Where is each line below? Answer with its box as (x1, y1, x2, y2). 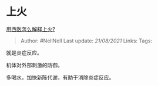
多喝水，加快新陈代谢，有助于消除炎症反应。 (6, 74, 115, 81)
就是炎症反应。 (6, 49, 42, 56)
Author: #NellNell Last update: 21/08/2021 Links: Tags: (20, 37, 153, 44)
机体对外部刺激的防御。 (6, 62, 63, 69)
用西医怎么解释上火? (6, 26, 56, 33)
